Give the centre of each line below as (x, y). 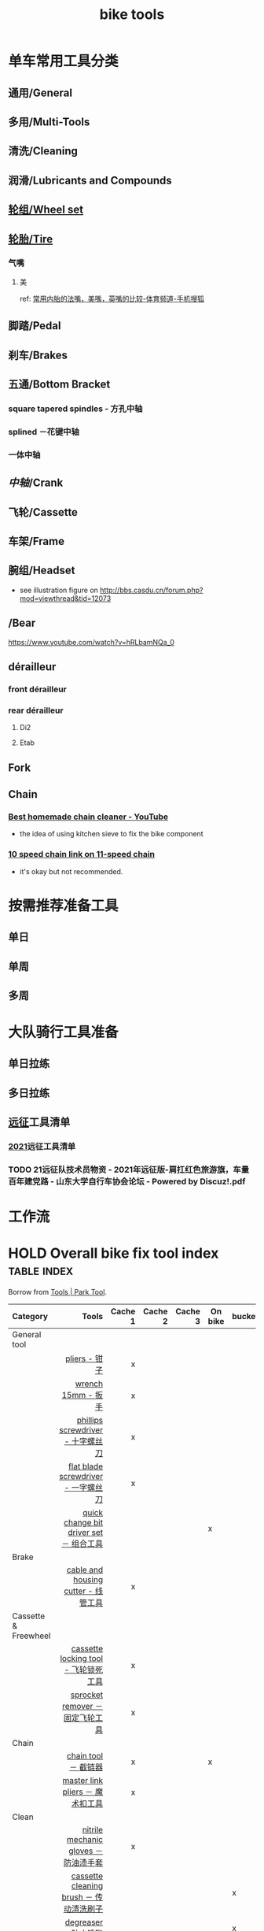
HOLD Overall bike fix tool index (114, 1253)
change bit (84, 1523)
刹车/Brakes (38, 355)
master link (83, 1781)
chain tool (85, 1756)
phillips (90, 1421)
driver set (86, 1533)
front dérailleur (37, 689)
